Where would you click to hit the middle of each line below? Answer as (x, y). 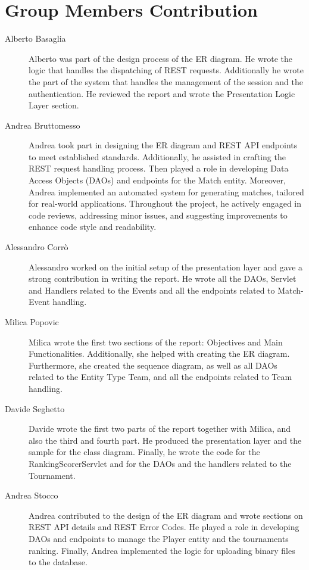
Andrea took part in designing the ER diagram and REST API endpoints (163, 145)
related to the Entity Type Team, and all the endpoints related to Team (160, 377)
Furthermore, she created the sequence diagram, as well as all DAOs (153, 365)
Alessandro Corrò (37, 247)
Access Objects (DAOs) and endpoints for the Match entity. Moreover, (157, 180)
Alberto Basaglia (35, 38)
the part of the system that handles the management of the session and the (166, 81)
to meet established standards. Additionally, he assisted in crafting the (157, 156)
